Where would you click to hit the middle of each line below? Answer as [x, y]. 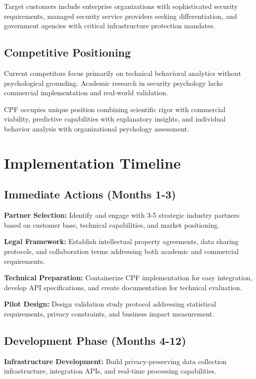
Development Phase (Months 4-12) [95, 340]
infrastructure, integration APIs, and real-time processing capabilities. [110, 371]
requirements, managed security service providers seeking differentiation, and [121, 16]
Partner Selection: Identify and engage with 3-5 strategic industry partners [122, 215]
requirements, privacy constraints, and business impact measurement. [109, 313]
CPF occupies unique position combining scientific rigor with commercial [115, 109]
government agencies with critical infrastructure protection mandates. [110, 26]
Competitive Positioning [68, 52]
